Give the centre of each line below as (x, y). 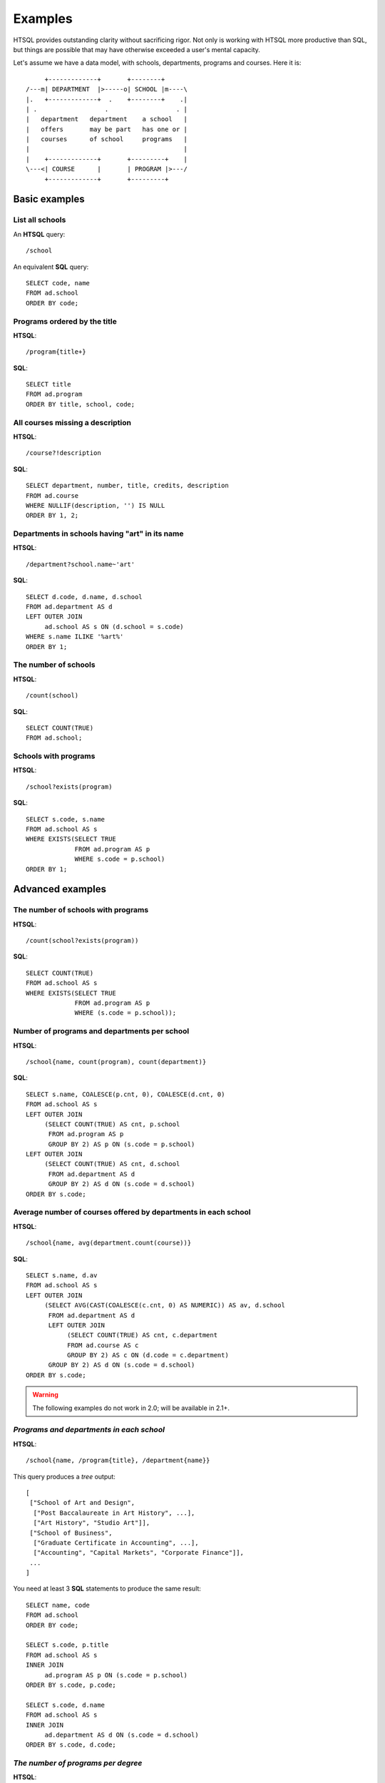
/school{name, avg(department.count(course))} (109, 1243)
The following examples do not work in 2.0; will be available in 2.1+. (131, 1408)
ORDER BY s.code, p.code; (71, 1685)
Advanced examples (60, 889)
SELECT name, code (58, 1605)
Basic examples (49, 199)
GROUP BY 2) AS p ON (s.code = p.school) (122, 1144)
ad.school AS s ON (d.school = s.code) (114, 627)
